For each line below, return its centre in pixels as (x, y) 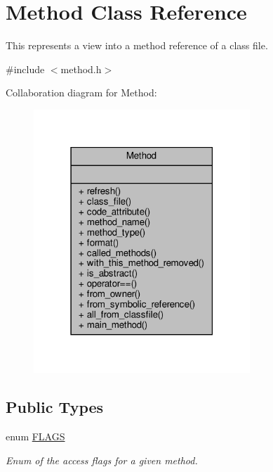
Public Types (55, 407)
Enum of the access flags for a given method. (102, 460)
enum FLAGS (35, 436)
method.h (81, 69)
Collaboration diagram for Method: (81, 93)
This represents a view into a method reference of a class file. (137, 45)
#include (25, 69)
